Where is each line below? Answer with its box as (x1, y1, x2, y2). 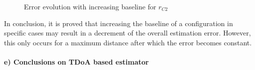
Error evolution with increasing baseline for (24, 1, 156, 11)
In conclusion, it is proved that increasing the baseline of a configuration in (4, 18, 233, 28)
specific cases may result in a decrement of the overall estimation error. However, (4, 28, 251, 38)
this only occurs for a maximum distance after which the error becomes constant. (4, 37, 252, 47)
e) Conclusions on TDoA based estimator (4, 56, 149, 67)
